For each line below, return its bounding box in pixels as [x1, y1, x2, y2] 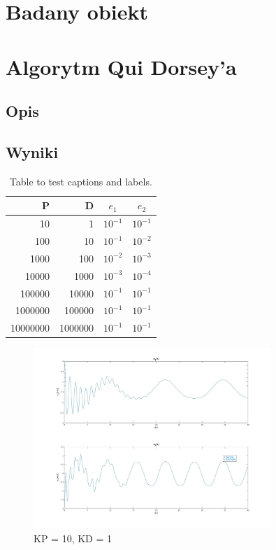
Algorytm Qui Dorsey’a [6, 52, 237, 80]
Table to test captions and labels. [9, 174, 152, 188]
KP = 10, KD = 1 [34, 530, 112, 545]
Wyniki [6, 141, 59, 162]
